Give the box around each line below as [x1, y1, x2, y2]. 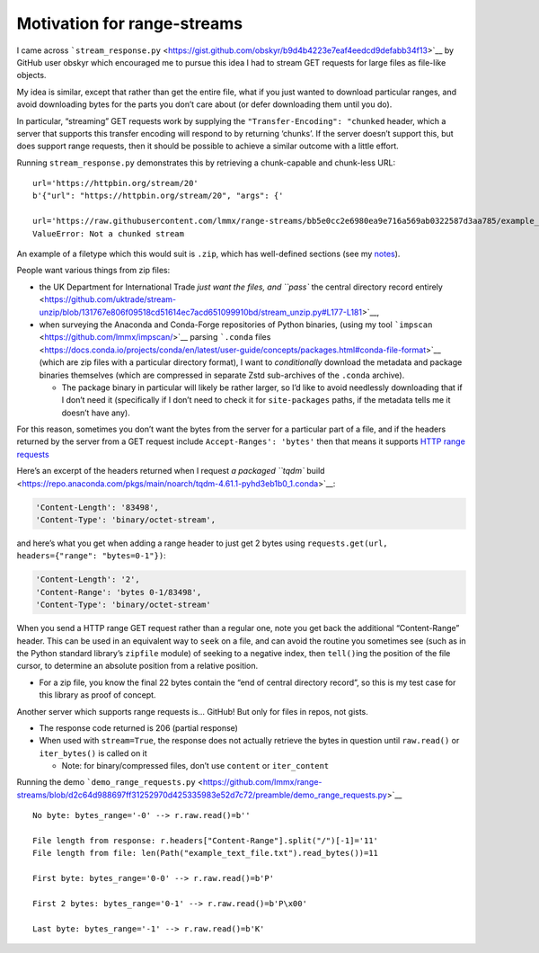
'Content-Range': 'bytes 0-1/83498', [35, 587, 202, 597]
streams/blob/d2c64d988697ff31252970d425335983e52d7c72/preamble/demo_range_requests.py [16, 789, 388, 800]
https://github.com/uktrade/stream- [44, 294, 177, 305]
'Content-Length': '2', [35, 574, 141, 584]
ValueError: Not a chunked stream [32, 228, 184, 238]
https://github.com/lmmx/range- [202, 777, 323, 788]
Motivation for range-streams [16, 13, 243, 33]
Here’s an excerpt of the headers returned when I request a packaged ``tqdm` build [16, 466, 325, 476]
